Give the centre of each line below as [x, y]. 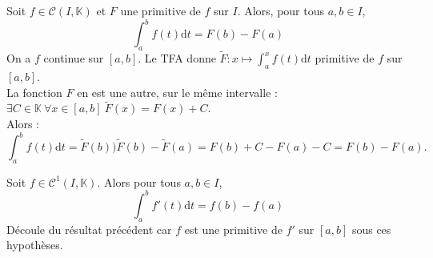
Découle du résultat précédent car [89, 229]
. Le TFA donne [177, 58]
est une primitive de [233, 229]
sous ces [371, 229]
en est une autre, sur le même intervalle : [177, 92]
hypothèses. [35, 245]
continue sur [74, 58]
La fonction [34, 92]
